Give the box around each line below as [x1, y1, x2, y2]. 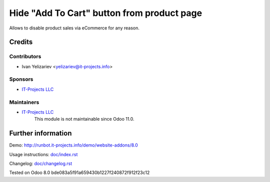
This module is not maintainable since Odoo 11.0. [34, 116, 134, 122]
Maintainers [9, 99, 39, 106]
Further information [9, 129, 72, 138]
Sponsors [9, 76, 33, 83]
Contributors [9, 53, 41, 60]
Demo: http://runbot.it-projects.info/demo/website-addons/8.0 [9, 142, 138, 148]
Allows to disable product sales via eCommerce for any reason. [9, 25, 139, 31]
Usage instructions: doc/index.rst [9, 151, 78, 157]
